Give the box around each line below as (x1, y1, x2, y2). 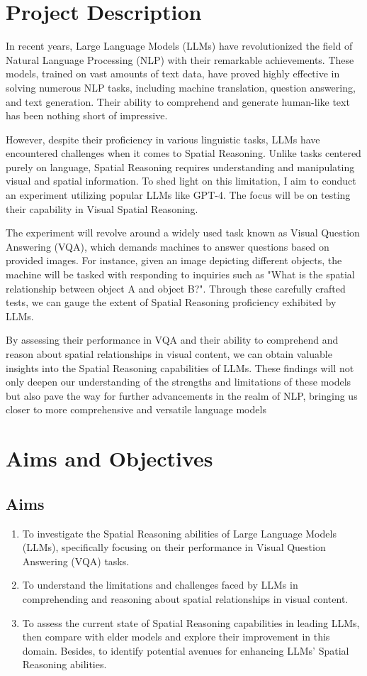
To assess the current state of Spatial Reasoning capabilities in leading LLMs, (22, 615, 360, 630)
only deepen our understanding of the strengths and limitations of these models (6, 374, 351, 389)
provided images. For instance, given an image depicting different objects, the (6, 253, 342, 268)
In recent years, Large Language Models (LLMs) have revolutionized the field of (6, 38, 353, 53)
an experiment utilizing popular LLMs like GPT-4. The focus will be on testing (6, 187, 351, 202)
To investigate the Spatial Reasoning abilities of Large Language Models (22, 525, 337, 540)
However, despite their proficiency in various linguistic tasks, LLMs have (6, 131, 320, 146)
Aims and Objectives (6, 444, 213, 473)
